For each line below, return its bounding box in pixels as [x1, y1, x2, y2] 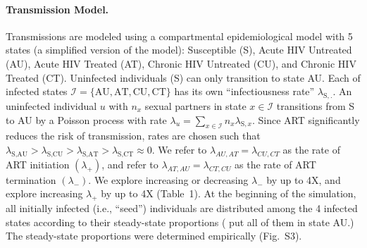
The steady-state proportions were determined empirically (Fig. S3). [6, 228, 302, 243]
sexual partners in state [144, 98, 247, 113]
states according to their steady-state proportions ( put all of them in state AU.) [6, 214, 354, 229]
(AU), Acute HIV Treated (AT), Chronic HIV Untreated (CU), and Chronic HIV [6, 56, 356, 70]
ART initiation [6, 156, 70, 171]
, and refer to [101, 156, 158, 171]
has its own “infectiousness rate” [174, 84, 315, 99]
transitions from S [276, 98, 355, 113]
